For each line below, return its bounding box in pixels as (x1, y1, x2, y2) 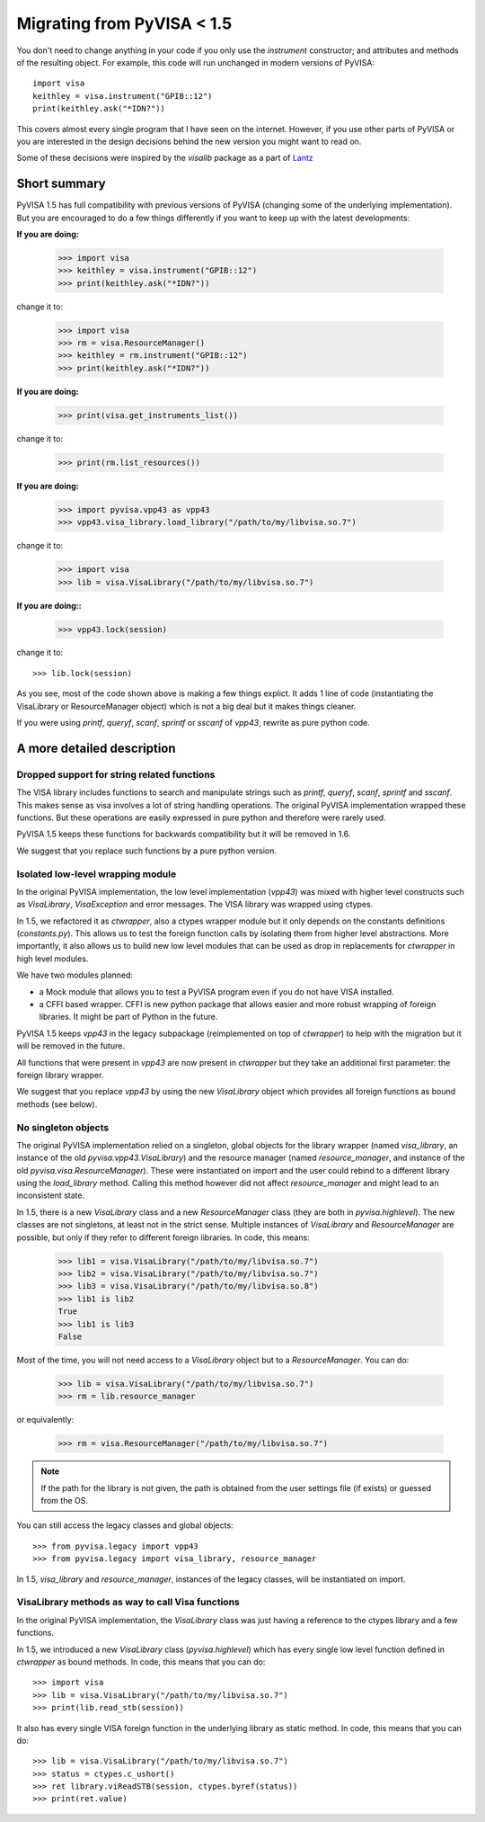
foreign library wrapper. (16, 1069, 104, 1080)
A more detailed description (16, 740, 176, 755)
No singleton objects (16, 1121, 110, 1133)
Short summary (16, 176, 107, 192)
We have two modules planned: (16, 969, 134, 980)
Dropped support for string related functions (16, 768, 216, 781)
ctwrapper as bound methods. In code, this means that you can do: (16, 1656, 266, 1667)
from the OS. (40, 1496, 89, 1506)
